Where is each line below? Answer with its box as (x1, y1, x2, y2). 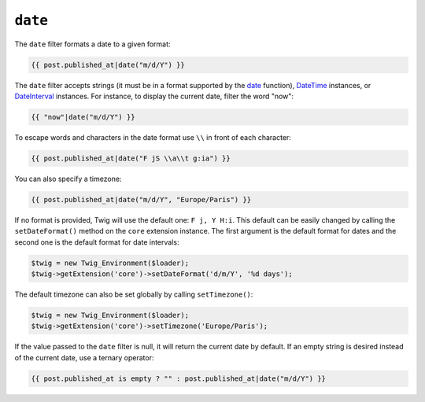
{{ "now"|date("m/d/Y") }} (31, 112, 135, 121)
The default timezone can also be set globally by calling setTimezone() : (14, 290, 253, 299)
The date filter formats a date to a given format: (14, 39, 171, 49)
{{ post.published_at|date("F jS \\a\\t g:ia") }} (31, 153, 231, 163)
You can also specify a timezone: (14, 174, 122, 183)
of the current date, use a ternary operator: (14, 352, 154, 362)
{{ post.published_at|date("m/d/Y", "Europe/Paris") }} (31, 195, 252, 204)
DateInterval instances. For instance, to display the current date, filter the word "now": (14, 91, 294, 101)
